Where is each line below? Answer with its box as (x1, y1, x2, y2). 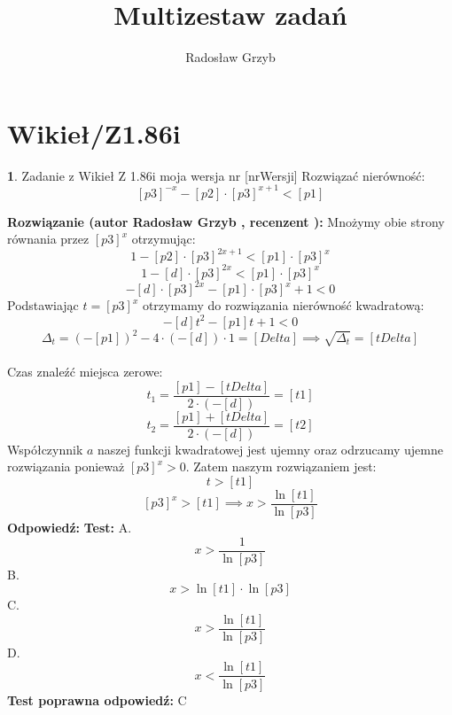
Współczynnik (7, 439, 83, 458)
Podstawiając (7, 296, 79, 315)
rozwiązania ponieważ (7, 457, 125, 476)
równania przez (7, 229, 90, 248)
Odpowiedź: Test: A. (7, 517, 132, 536)
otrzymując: (131, 229, 196, 248)
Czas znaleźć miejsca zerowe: (7, 362, 163, 381)
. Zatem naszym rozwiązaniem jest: (185, 457, 377, 476)
